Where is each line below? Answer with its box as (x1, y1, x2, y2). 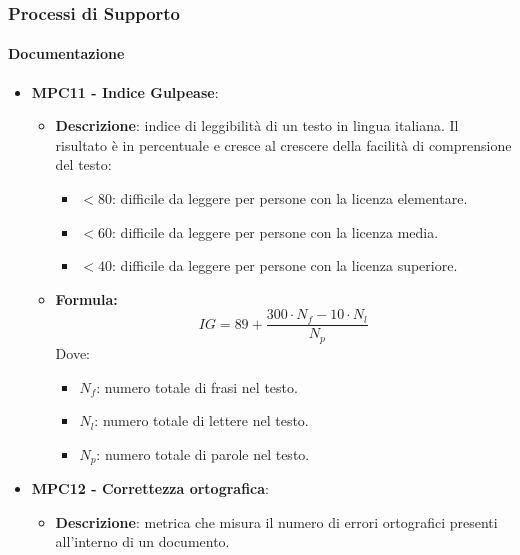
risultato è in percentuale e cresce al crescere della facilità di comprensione (55, 134, 512, 155)
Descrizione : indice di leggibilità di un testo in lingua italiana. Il (55, 115, 459, 136)
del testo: (55, 154, 112, 175)
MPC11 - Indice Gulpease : (31, 81, 219, 102)
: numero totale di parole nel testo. (96, 443, 310, 464)
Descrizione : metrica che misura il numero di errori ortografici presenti (55, 511, 498, 532)
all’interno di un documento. (55, 531, 230, 552)
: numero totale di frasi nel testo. (96, 376, 298, 397)
